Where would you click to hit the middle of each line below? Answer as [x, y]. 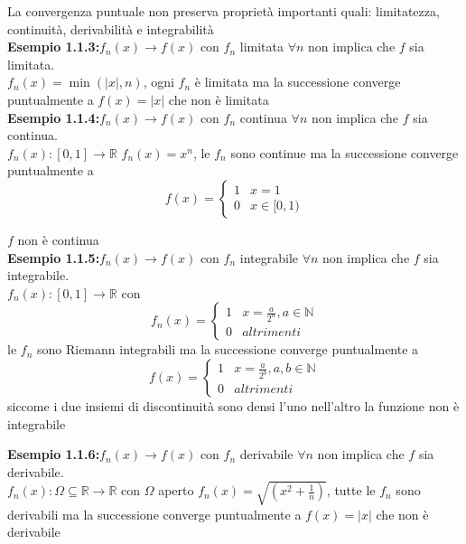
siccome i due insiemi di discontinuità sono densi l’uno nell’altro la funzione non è [233, 405]
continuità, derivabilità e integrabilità [111, 28]
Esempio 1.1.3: [54, 47]
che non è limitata [219, 99]
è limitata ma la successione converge [298, 82]
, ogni [158, 82]
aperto [176, 490]
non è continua [58, 239]
